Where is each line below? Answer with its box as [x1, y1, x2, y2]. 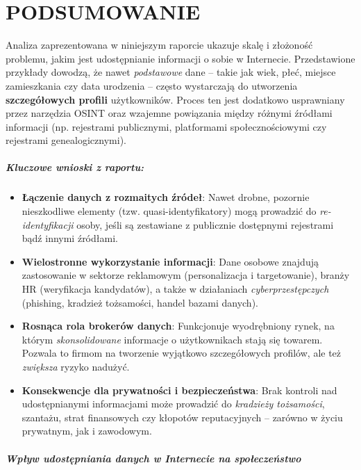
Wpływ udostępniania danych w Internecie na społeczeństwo [6, 451, 301, 465]
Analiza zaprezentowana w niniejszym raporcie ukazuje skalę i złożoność [6, 38, 313, 52]
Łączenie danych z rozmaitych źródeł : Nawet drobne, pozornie [22, 190, 310, 204]
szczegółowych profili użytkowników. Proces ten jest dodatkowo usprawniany [6, 92, 345, 106]
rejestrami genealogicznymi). [6, 133, 126, 147]
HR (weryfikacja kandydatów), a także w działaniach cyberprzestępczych [22, 282, 329, 295]
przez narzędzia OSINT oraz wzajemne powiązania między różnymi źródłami [6, 106, 333, 120]
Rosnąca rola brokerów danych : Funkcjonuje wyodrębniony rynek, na [22, 318, 335, 333]
